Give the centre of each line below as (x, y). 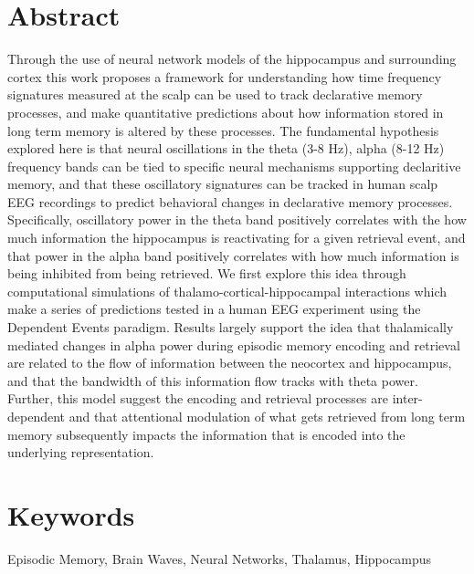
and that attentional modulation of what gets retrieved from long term (267, 416)
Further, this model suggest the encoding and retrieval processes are (198, 398)
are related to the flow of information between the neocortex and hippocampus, (230, 363)
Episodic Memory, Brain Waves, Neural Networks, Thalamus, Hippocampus (220, 558)
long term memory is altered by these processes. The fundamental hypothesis (223, 130)
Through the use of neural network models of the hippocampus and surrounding (232, 59)
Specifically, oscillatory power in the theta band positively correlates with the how (237, 219)
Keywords (71, 514)
